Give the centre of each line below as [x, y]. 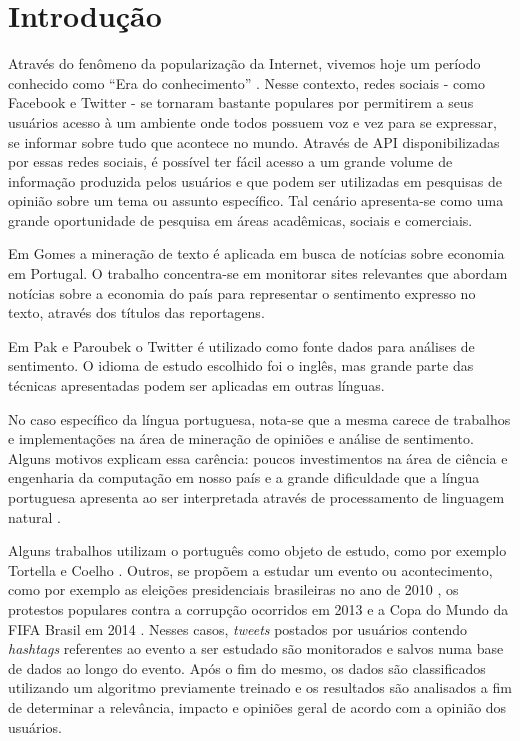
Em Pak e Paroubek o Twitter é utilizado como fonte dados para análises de [241, 345]
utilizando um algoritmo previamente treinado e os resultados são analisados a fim [260, 687]
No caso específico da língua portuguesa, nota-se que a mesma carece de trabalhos [259, 418]
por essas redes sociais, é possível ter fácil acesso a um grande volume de [230, 161]
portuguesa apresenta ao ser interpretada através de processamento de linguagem [256, 497]
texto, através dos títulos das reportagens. [136, 312]
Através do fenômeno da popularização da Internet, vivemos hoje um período [244, 63]
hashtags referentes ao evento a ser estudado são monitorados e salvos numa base [256, 648]
